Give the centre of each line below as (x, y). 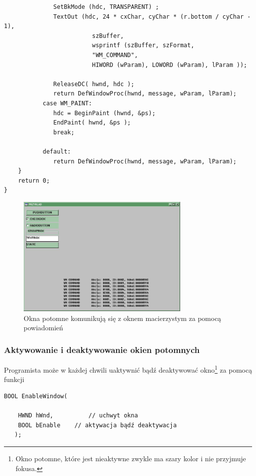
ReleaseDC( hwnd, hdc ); (94, 84)
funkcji (14, 379)
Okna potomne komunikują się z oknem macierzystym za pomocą (123, 318)
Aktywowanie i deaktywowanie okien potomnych (102, 349)
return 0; (34, 180)
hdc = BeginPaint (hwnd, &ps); (104, 113)
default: (57, 151)
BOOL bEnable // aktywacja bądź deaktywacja (97, 425)
